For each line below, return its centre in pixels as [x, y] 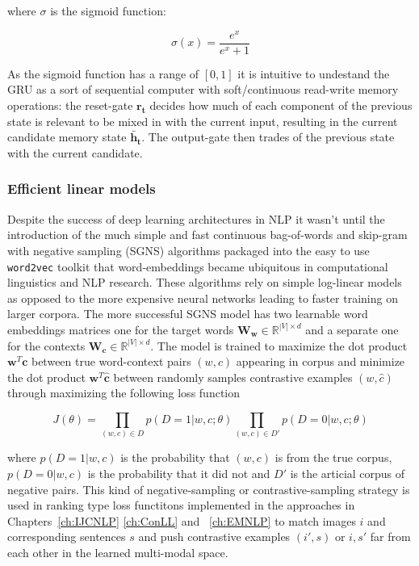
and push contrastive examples [214, 537]
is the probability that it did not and [179, 473]
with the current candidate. [75, 152]
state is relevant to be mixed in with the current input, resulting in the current [203, 121]
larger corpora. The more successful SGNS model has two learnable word [188, 314]
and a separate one [352, 329]
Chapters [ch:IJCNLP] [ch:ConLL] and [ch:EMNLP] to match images [182, 520]
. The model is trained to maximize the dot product [279, 345]
